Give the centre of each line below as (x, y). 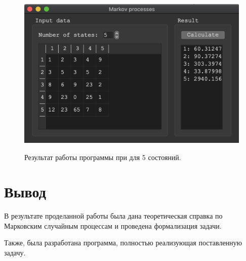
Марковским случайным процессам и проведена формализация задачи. (113, 225)
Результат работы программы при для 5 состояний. (103, 157)
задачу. (15, 253)
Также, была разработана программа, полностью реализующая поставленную (123, 243)
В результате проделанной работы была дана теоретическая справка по (113, 216)
